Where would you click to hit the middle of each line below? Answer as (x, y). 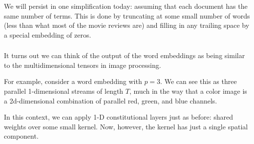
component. (21, 136)
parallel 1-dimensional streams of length (64, 91)
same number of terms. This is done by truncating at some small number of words (127, 15)
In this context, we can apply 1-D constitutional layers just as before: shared (118, 117)
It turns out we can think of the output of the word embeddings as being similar (125, 55)
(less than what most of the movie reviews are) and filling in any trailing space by (127, 25)
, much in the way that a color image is (188, 91)
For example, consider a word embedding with (73, 81)
